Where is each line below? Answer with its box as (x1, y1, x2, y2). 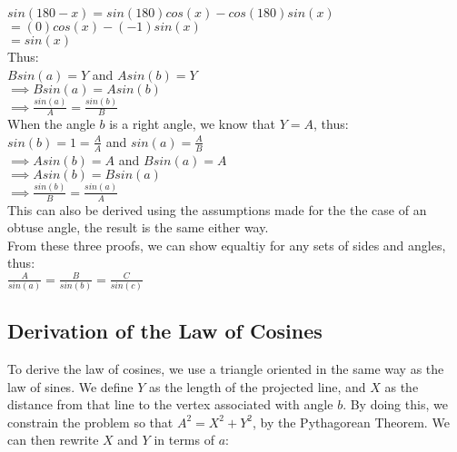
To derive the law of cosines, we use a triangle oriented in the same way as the (7, 359, 444, 378)
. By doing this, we (343, 395, 448, 414)
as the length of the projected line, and (149, 377, 366, 396)
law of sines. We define (7, 377, 134, 396)
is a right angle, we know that (109, 114, 276, 133)
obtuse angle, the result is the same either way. (7, 218, 269, 237)
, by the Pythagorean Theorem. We (252, 412, 450, 431)
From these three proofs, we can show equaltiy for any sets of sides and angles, (7, 235, 446, 254)
